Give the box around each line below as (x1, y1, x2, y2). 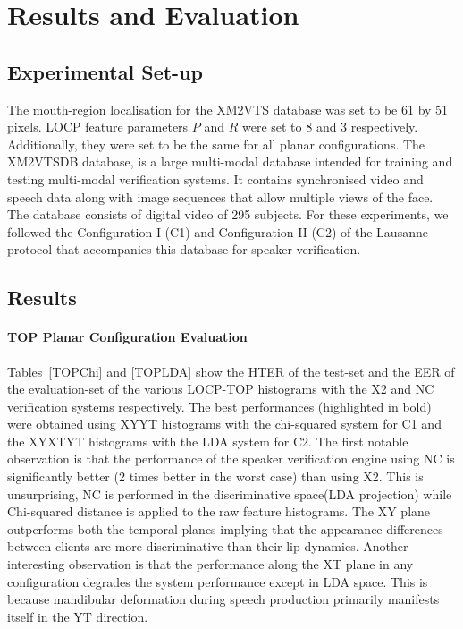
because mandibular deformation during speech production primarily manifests (7, 590, 440, 608)
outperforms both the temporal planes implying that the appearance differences (7, 519, 443, 538)
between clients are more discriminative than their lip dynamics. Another (7, 537, 408, 556)
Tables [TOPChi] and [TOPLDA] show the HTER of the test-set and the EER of (7, 361, 455, 380)
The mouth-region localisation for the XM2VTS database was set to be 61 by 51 (7, 99, 449, 118)
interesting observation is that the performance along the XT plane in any (7, 555, 414, 574)
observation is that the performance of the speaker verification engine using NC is (7, 449, 455, 468)
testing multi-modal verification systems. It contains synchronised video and (7, 169, 424, 188)
